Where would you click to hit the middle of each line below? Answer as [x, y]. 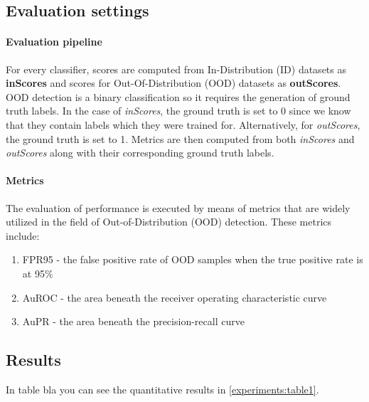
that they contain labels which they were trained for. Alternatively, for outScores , [183, 124]
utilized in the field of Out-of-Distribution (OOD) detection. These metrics [169, 222]
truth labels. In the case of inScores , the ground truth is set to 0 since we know [178, 111]
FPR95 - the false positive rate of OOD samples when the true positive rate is [193, 259]
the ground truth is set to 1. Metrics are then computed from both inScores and [180, 138]
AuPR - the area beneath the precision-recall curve [133, 321]
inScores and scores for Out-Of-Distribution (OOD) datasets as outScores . [173, 83]
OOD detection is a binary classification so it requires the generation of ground [178, 96]
